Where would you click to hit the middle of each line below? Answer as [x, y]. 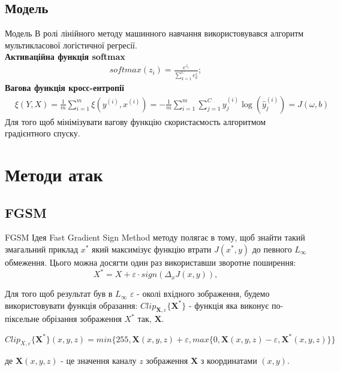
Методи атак [54, 174]
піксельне [22, 319]
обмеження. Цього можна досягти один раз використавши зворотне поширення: [151, 262]
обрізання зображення [82, 319]
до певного [272, 249]
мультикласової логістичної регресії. [71, 45]
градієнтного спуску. [43, 133]
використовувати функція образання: [71, 305]
